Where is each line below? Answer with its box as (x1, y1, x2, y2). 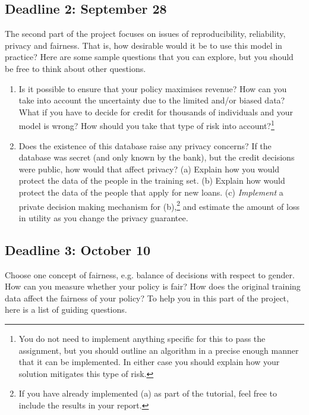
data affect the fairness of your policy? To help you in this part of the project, (5, 291, 289, 304)
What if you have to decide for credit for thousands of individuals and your (18, 105, 294, 118)
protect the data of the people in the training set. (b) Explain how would (18, 174, 285, 187)
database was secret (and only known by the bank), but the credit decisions (18, 151, 295, 164)
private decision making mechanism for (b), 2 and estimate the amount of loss (18, 198, 299, 212)
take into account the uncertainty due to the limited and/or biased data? (18, 94, 285, 106)
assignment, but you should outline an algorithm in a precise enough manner (18, 344, 299, 356)
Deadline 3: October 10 (5, 240, 151, 259)
